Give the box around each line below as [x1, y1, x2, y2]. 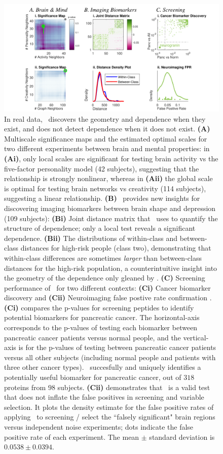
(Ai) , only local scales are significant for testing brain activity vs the [4, 153, 218, 163]
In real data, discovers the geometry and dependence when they [4, 113, 206, 124]
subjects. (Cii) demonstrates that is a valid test [57, 381, 210, 392]
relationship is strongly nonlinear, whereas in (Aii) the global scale [4, 173, 213, 184]
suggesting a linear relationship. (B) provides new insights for [4, 193, 200, 203]
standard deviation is [149, 431, 215, 442]
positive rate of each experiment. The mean [4, 431, 139, 442]
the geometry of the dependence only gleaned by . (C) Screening [4, 272, 205, 283]
